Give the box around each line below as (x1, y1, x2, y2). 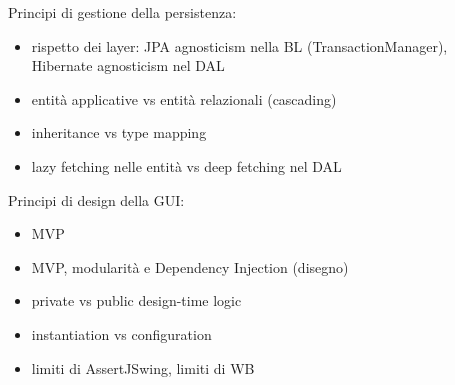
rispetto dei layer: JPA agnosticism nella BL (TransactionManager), (31, 35, 448, 56)
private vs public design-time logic (31, 290, 242, 311)
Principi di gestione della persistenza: (8, 2, 237, 22)
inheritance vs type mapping (31, 122, 207, 143)
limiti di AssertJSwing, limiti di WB (31, 357, 255, 378)
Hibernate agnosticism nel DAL (31, 55, 225, 76)
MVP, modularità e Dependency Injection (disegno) (31, 256, 349, 277)
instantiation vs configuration (31, 323, 212, 344)
